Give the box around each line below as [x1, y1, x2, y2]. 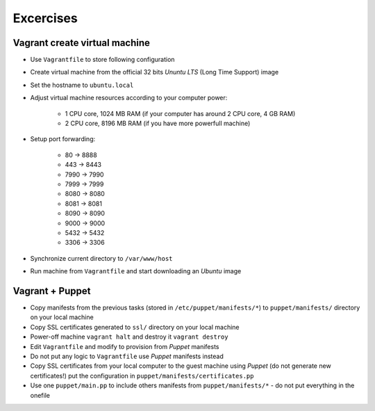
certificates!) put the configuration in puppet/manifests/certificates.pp [30, 371, 254, 380]
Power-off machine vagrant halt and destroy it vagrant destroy [30, 332, 228, 341]
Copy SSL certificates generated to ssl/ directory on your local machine [30, 323, 240, 331]
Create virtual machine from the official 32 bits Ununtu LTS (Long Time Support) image [30, 68, 279, 76]
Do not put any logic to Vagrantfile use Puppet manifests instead [30, 352, 224, 360]
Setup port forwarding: [30, 135, 96, 143]
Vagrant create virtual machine [12, 37, 151, 49]
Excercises [12, 10, 78, 26]
